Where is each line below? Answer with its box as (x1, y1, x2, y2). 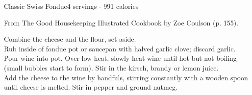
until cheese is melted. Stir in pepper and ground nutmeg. (4, 82, 177, 92)
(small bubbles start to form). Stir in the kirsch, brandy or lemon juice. (4, 62, 219, 72)
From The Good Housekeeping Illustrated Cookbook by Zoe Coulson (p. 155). (4, 17, 239, 27)
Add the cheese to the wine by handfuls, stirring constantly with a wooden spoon (4, 72, 248, 82)
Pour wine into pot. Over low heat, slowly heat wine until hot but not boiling (4, 53, 237, 63)
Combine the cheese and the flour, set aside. (4, 34, 136, 44)
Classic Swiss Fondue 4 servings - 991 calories (4, 1, 139, 11)
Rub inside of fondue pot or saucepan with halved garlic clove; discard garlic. (4, 43, 236, 53)
